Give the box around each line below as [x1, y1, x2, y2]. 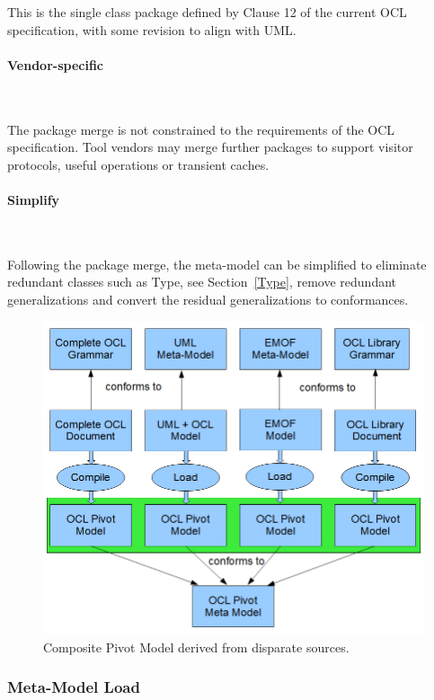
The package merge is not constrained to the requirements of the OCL [7, 120, 395, 138]
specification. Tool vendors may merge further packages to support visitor [7, 137, 413, 156]
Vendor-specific [7, 55, 103, 74]
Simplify [7, 190, 60, 208]
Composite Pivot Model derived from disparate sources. [43, 637, 350, 656]
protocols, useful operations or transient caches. [7, 155, 270, 173]
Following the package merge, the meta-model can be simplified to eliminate [7, 254, 427, 273]
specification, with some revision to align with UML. [7, 20, 297, 39]
